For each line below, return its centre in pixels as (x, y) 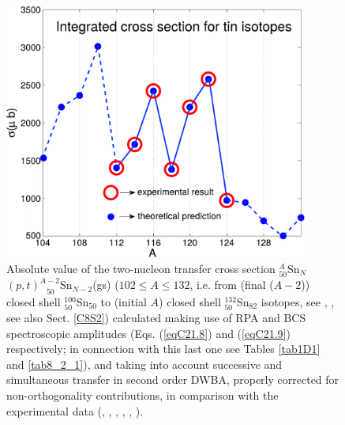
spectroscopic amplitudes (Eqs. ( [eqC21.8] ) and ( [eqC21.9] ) (148, 333)
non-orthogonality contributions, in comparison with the (142, 395)
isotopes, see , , (298, 301)
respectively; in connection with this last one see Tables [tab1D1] (163, 349)
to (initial (124, 301)
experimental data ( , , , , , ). (75, 410)
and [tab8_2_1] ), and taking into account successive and (144, 364)
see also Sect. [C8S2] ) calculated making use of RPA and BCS (156, 318)
